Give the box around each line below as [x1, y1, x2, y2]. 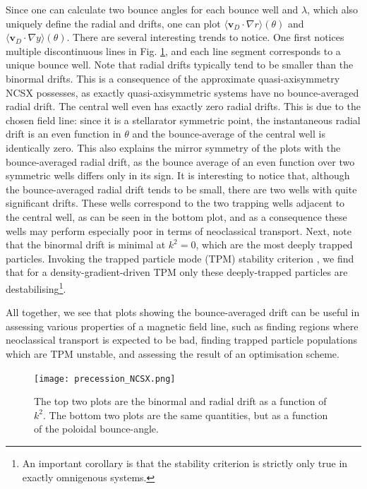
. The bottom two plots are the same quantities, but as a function [42, 407, 328, 422]
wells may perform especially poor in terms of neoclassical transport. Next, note [6, 223, 351, 238]
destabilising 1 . [6, 279, 66, 296]
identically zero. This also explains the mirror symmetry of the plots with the [6, 140, 341, 155]
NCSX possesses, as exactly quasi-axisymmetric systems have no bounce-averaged [6, 85, 359, 99]
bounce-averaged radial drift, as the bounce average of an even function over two [6, 154, 355, 169]
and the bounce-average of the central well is [132, 126, 325, 141]
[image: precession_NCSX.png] [34, 373, 176, 384]
